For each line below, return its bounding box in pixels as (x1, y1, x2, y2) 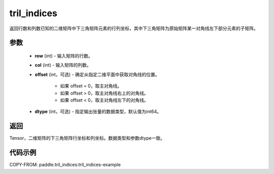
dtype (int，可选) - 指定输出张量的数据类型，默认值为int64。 (35, 109, 162, 115)
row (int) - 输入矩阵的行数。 (35, 53, 93, 59)
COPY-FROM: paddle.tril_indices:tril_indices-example (9, 162, 121, 168)
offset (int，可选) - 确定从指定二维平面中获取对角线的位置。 (35, 71, 160, 77)
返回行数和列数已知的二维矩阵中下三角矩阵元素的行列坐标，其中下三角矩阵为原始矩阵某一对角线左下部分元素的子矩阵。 (9, 25, 258, 31)
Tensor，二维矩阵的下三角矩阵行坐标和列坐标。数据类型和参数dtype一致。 (9, 135, 165, 141)
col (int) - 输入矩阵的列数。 (35, 62, 91, 68)
